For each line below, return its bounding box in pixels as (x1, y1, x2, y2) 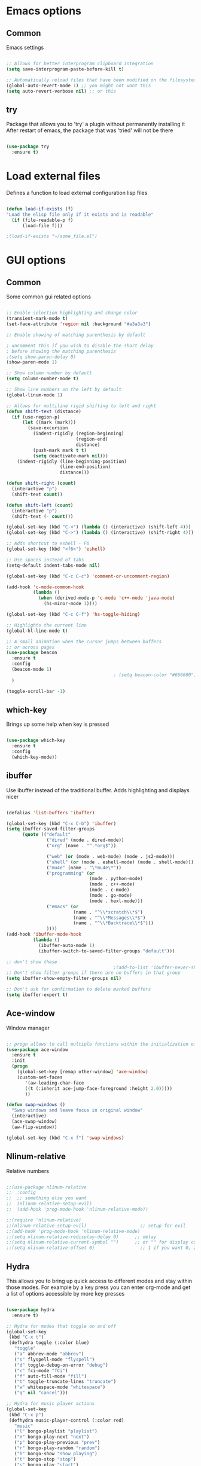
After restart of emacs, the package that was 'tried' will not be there (6, 127, 173, 134)
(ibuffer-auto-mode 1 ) (38, 942, 95, 948)
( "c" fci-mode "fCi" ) (14, 1367, 68, 1373)
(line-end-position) (59, 464, 111, 470)
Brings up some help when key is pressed (6, 720, 109, 728)
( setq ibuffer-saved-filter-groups (6, 826, 95, 832)
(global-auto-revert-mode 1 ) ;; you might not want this (6, 83, 151, 88)
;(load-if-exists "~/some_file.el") (6, 233, 98, 240)
